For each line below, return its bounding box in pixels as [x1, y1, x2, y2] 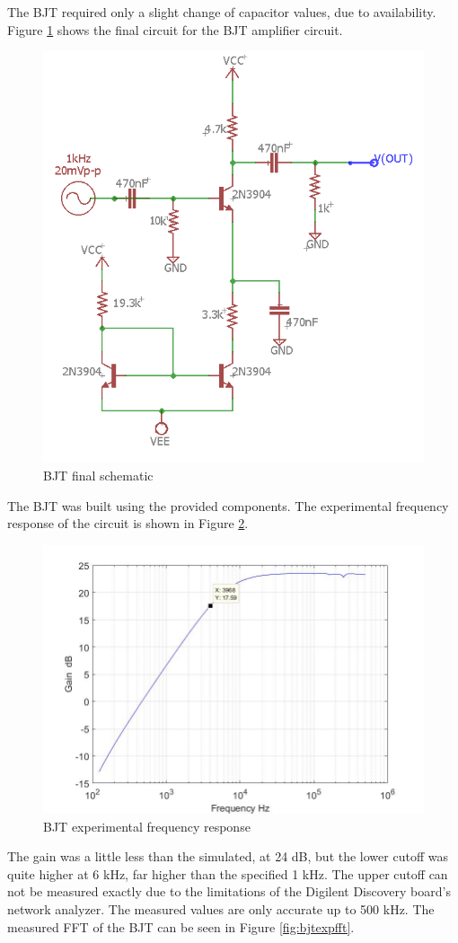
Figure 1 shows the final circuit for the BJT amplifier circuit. [7, 20, 343, 39]
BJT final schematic [43, 465, 154, 484]
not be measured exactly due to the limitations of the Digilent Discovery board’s [7, 882, 451, 901]
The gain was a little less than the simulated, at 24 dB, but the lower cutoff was [7, 847, 448, 866]
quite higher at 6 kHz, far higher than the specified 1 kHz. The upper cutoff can [7, 864, 448, 883]
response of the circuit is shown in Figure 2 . [7, 514, 249, 533]
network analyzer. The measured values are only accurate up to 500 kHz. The [7, 900, 435, 919]
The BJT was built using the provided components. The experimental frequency [7, 496, 449, 515]
